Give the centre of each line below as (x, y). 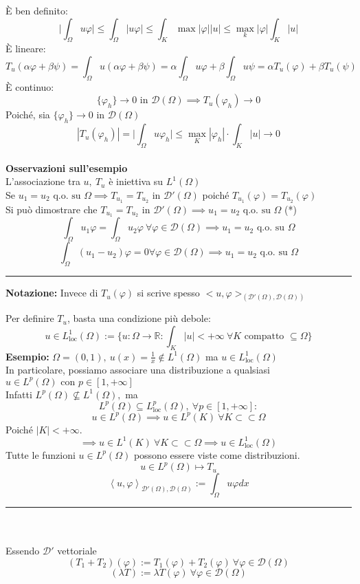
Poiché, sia (28, 115)
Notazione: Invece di (52, 293)
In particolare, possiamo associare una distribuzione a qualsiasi (138, 370)
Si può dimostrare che (52, 209)
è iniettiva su (136, 181)
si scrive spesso (168, 293)
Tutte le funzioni (41, 454)
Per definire (30, 318)
